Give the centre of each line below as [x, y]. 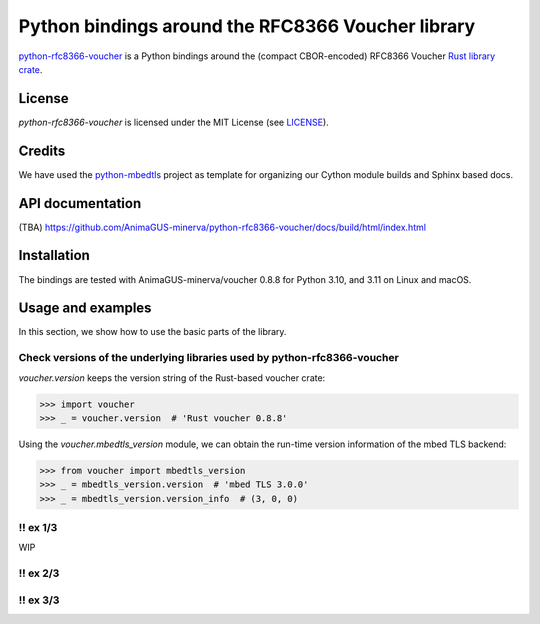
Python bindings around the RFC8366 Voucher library [247, 26]
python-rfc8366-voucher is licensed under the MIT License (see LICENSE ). [173, 122]
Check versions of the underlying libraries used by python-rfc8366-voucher [208, 358]
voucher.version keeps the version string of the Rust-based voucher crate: [172, 377]
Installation [54, 255]
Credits [42, 150]
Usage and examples [85, 308]
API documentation [80, 203]
